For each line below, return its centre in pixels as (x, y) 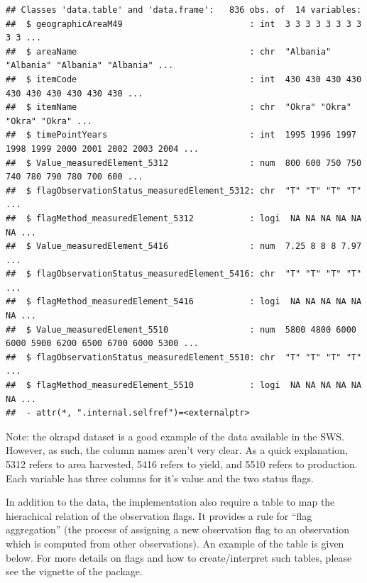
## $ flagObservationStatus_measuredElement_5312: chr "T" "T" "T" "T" (184, 190)
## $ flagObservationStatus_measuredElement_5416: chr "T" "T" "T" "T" (184, 274)
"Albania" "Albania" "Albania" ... (90, 66)
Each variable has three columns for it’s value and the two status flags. (160, 478)
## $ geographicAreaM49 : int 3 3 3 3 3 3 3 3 (184, 24)
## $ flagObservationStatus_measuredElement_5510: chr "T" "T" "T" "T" (184, 357)
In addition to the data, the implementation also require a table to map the (170, 502)
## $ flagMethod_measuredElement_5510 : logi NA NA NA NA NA (184, 385)
